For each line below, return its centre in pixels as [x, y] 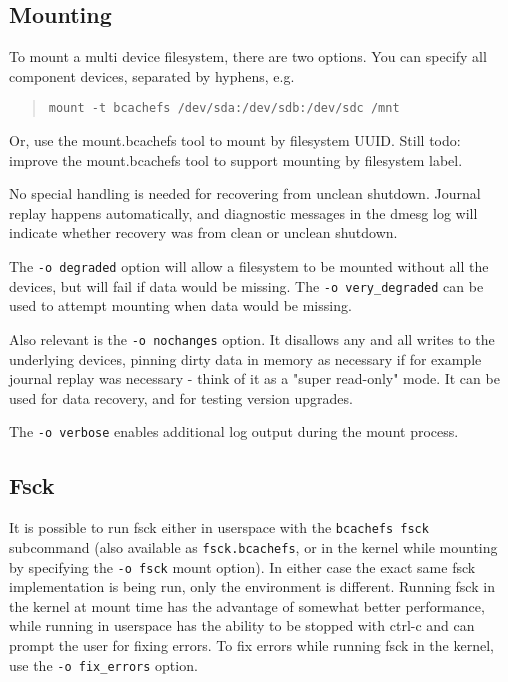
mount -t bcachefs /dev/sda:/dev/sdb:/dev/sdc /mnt [224, 108]
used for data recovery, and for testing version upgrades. [181, 397]
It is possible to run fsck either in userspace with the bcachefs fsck [219, 527]
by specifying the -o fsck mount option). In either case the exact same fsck [242, 566]
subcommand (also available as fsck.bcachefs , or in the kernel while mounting [253, 546]
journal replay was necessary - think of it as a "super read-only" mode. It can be [254, 378]
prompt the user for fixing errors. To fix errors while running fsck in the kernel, [251, 644]
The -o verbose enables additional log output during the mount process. [234, 431]
